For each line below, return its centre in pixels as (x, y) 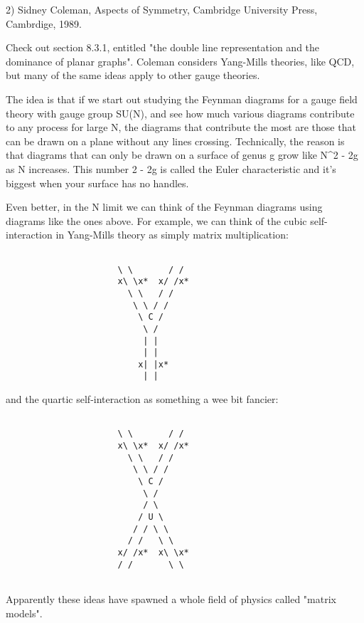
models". (24, 613)
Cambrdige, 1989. (44, 23)
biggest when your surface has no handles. (97, 183)
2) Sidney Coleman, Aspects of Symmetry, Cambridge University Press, (162, 9)
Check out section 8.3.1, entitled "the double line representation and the (163, 47)
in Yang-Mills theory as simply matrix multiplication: (172, 235)
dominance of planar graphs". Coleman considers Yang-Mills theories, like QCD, (180, 61)
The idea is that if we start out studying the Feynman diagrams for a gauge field (182, 99)
